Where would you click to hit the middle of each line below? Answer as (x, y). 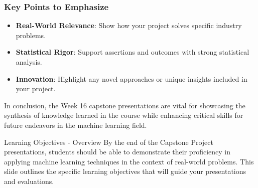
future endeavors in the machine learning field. (76, 125)
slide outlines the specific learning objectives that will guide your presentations (125, 171)
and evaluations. (29, 181)
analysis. (29, 62)
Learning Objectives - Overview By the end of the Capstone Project (109, 142)
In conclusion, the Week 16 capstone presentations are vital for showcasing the (125, 105)
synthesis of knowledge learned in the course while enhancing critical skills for (124, 115)
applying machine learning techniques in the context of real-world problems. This (129, 161)
